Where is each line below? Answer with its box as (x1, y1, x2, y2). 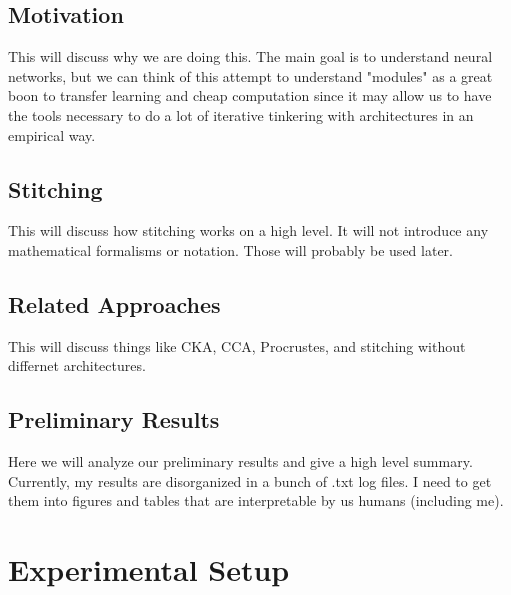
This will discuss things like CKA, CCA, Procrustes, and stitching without (8, 335, 466, 356)
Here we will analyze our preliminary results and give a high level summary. (8, 451, 473, 472)
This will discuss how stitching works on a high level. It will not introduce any (8, 220, 489, 241)
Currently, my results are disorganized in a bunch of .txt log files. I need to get (8, 470, 492, 491)
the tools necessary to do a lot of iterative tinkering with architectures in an (8, 104, 474, 125)
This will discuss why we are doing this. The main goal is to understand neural (8, 46, 493, 67)
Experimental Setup (8, 549, 290, 590)
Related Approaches (8, 288, 221, 319)
